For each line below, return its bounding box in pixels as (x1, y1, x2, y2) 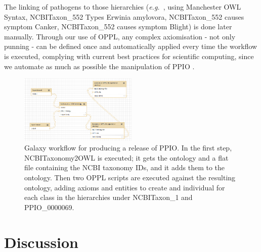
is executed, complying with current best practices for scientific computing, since (4, 51, 254, 61)
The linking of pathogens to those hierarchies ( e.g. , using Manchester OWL (4, 2, 241, 12)
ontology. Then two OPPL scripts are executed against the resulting (24, 172, 236, 183)
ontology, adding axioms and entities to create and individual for (24, 182, 225, 192)
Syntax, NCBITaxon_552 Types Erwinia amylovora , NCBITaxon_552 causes (4, 11, 244, 22)
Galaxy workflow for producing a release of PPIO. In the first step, (24, 142, 232, 153)
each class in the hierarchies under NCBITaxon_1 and (24, 192, 193, 203)
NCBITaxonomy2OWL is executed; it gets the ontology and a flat (24, 152, 229, 163)
